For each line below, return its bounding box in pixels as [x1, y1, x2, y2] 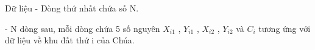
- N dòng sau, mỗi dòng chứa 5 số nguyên [5, 22, 160, 34]
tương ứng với [258, 22, 311, 34]
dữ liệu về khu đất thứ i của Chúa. [5, 34, 135, 46]
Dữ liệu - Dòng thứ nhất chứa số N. [5, 2, 139, 14]
